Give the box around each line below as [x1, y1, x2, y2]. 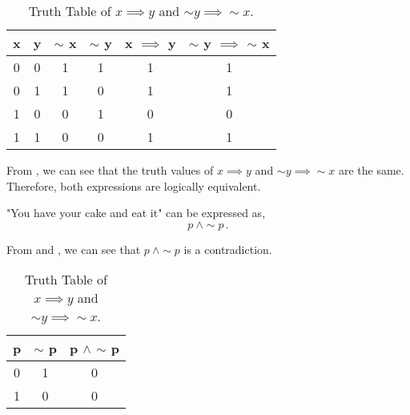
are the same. [338, 162, 404, 178]
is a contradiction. [183, 240, 272, 257]
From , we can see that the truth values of [6, 162, 214, 178]
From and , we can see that [6, 240, 141, 257]
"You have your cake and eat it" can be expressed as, [6, 204, 266, 221]
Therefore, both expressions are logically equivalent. [6, 177, 261, 194]
